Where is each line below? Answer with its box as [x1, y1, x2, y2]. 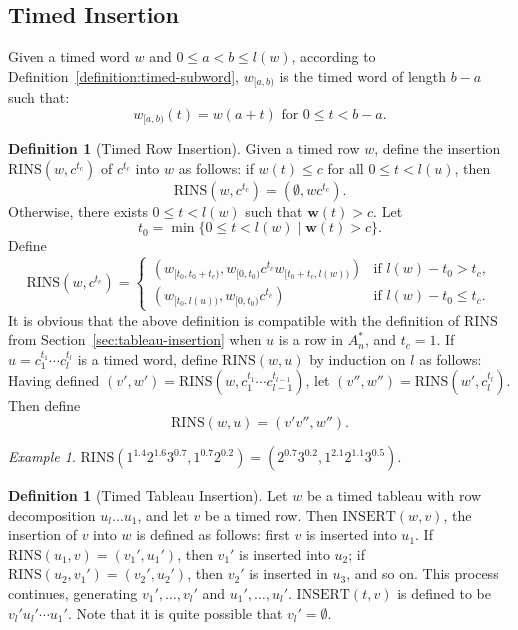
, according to [291, 46, 376, 67]
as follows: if [178, 157, 254, 178]
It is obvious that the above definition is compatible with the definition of [8, 309, 460, 330]
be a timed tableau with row [306, 485, 482, 506]
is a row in [278, 329, 344, 350]
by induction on [309, 348, 406, 369]
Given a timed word [8, 46, 130, 67]
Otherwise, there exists [8, 200, 148, 221]
